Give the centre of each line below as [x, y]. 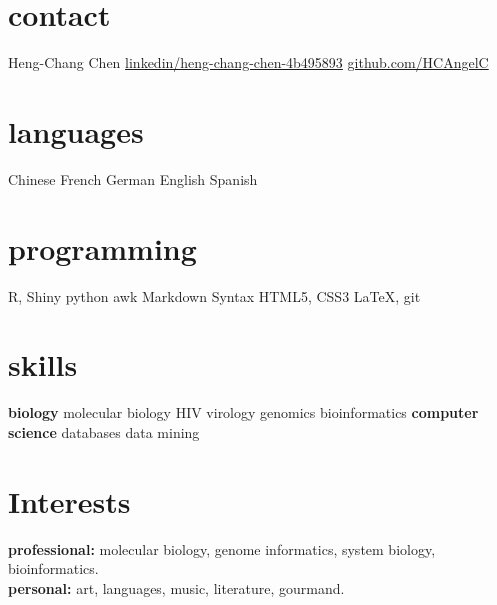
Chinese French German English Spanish [133, 178]
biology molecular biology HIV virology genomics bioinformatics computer [243, 412]
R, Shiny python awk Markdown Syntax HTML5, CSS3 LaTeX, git [214, 295]
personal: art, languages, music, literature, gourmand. [176, 587]
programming [102, 247]
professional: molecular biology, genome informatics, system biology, [222, 548]
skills [43, 364]
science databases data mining [104, 431]
